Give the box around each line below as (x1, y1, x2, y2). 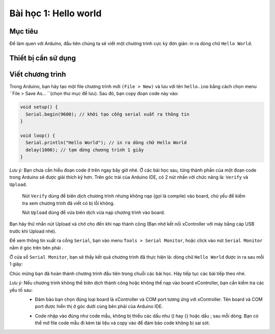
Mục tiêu (9, 27, 38, 36)
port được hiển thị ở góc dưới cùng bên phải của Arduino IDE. (35, 303, 163, 310)
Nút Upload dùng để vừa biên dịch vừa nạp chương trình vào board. (22, 209, 166, 216)
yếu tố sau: (9, 287, 33, 293)
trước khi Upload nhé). (9, 228, 57, 234)
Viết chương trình (9, 70, 66, 78)
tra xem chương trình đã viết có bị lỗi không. (22, 200, 115, 206)
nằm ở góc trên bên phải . (9, 244, 64, 250)
